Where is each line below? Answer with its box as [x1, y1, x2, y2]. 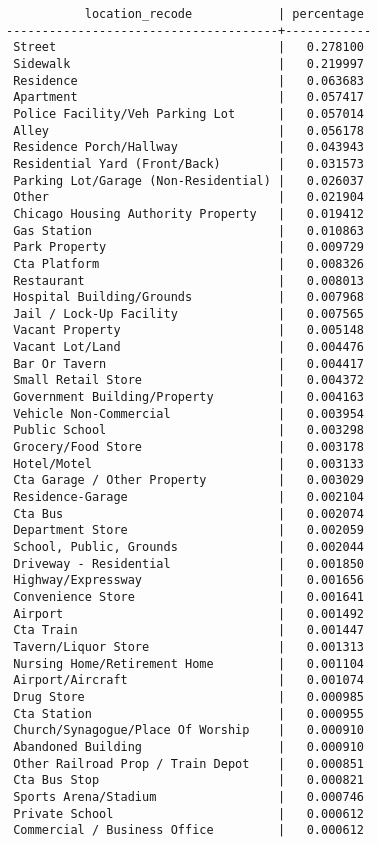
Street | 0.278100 [13, 40, 364, 55]
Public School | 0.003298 [13, 423, 364, 438]
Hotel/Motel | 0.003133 [13, 456, 364, 471]
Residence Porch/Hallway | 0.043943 [13, 140, 364, 155]
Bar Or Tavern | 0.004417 [13, 356, 364, 371]
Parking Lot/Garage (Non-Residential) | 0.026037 [13, 173, 364, 188]
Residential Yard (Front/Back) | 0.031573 [13, 156, 364, 171]
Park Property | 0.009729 [13, 240, 364, 255]
